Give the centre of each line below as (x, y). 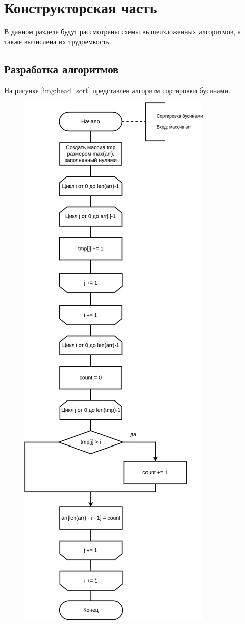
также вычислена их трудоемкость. (58, 41)
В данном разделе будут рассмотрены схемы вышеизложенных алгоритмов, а (123, 32)
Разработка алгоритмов (61, 69)
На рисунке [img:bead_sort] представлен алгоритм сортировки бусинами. (117, 90)
